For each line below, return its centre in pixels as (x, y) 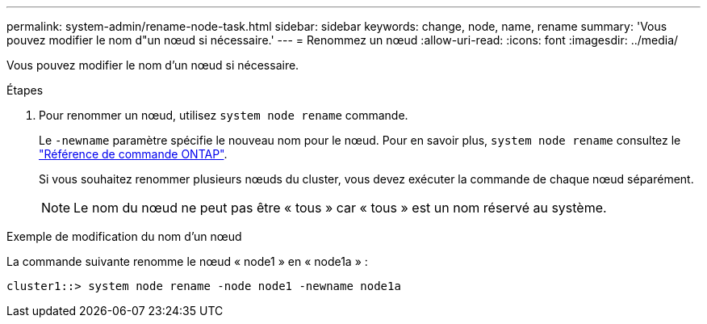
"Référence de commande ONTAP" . (133, 154)
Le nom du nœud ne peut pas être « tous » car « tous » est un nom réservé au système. (340, 208)
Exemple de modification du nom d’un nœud (124, 236)
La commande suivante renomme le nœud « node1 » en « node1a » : (187, 261)
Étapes (25, 90)
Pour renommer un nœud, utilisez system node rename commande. (224, 115)
